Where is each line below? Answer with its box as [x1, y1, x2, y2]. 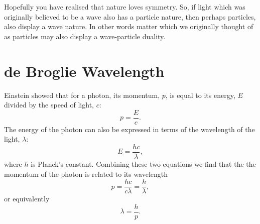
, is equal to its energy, [165, 89, 235, 100]
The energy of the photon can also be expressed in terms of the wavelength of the [4, 124, 255, 134]
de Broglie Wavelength [4, 60, 165, 81]
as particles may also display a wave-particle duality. [4, 31, 166, 41]
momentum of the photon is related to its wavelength [4, 168, 168, 179]
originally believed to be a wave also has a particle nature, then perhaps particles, [4, 11, 256, 22]
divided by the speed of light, [4, 99, 94, 110]
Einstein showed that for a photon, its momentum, [4, 89, 160, 100]
